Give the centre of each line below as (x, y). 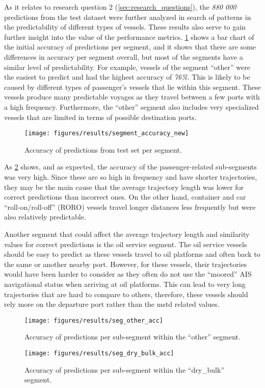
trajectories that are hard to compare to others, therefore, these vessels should (126, 294)
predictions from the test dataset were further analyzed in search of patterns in (128, 17)
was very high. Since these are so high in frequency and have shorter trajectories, (131, 176)
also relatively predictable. (45, 217)
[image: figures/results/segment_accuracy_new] (107, 134)
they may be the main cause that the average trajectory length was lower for (124, 187)
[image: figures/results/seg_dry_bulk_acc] (99, 353)
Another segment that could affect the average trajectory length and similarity (127, 234)
